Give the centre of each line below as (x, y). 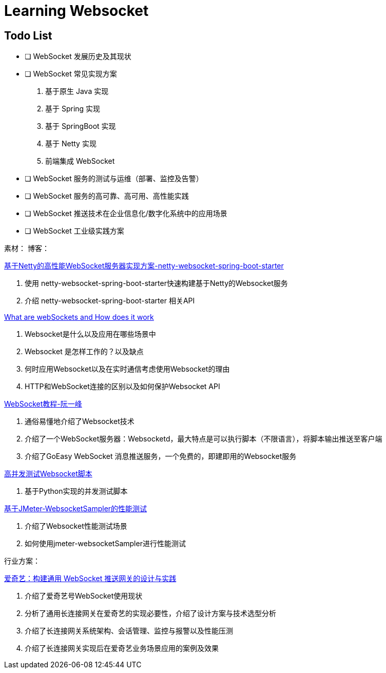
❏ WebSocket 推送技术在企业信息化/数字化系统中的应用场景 (126, 214)
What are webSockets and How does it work (79, 317)
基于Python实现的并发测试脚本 (76, 491)
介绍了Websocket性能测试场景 (76, 526)
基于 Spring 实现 (73, 109)
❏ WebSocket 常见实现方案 (71, 74)
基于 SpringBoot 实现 (81, 126)
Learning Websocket (76, 11)
